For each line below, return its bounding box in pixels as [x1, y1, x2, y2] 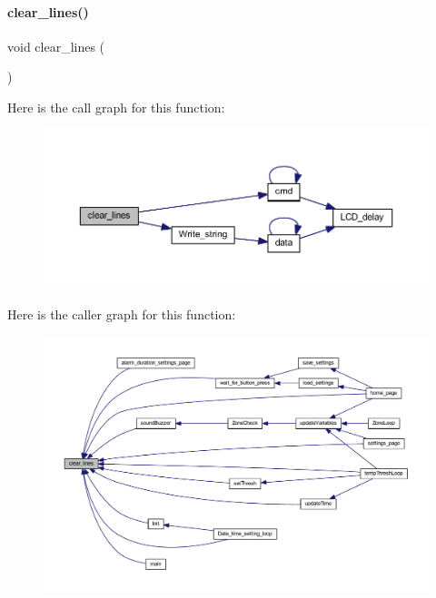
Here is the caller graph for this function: [7, 305, 236, 324]
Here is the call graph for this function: [7, 97, 225, 116]
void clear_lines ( [7, 36, 105, 55]
